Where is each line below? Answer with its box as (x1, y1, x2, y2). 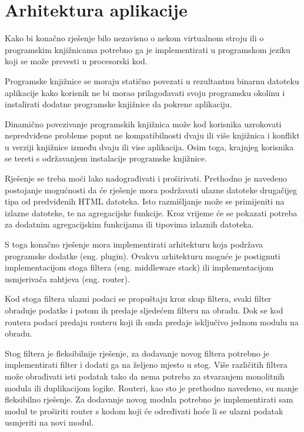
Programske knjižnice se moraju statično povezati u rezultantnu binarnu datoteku (5, 74, 299, 87)
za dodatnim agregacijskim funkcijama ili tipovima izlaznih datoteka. (5, 218, 254, 230)
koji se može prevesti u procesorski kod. (5, 55, 148, 67)
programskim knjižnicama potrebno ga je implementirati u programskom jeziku (5, 43, 290, 55)
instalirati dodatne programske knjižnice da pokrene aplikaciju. (5, 98, 232, 110)
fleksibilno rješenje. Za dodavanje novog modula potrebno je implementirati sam (5, 393, 293, 405)
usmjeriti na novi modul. (5, 416, 94, 428)
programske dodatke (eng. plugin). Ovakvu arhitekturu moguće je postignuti (5, 249, 280, 262)
